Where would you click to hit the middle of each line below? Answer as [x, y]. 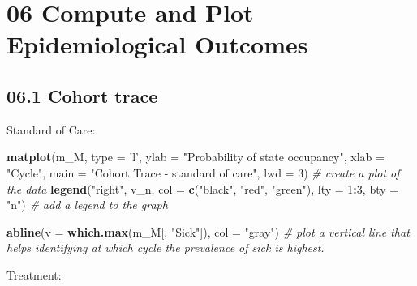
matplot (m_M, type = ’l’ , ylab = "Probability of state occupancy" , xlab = [196, 157]
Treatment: [34, 274]
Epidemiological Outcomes [157, 44]
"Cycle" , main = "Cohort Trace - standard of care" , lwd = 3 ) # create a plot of [203, 172]
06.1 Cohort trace [82, 95]
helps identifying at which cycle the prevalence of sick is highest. [166, 248]
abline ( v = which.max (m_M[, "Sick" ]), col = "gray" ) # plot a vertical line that [208, 231]
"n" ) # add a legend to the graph [87, 205]
